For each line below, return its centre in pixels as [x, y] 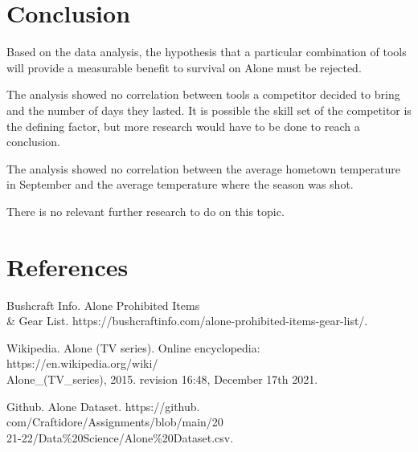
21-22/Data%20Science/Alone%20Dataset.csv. [120, 437]
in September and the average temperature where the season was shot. [180, 184]
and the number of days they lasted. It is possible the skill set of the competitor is [209, 110]
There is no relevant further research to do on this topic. [145, 211]
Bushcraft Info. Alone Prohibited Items [103, 305]
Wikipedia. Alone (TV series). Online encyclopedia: [133, 347]
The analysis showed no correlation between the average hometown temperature [203, 168]
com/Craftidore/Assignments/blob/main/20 [115, 422]
